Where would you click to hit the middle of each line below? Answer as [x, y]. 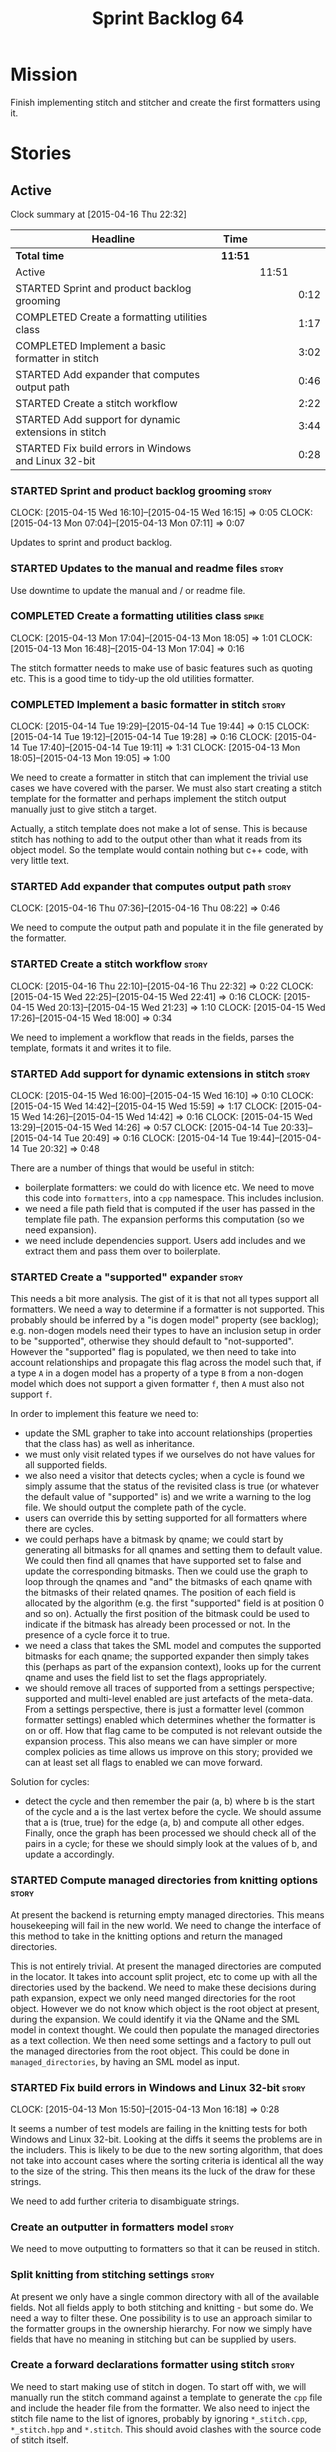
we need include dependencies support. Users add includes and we [165, 1241]
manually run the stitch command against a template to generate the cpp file [166, 2397]
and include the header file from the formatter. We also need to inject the [160, 2408]
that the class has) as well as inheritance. [109, 1444]
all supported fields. [66, 1465]
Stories [41, 153]
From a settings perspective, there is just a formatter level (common [164, 1709]
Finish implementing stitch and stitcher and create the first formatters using [165, 102]
